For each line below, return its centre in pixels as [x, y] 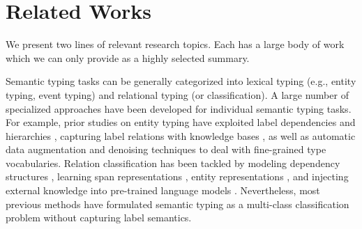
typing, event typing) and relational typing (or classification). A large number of [177, 94]
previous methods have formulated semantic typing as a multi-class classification [178, 204]
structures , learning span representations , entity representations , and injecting [177, 176]
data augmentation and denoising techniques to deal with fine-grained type [166, 149]
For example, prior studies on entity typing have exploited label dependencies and [181, 122]
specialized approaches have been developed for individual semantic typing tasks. [179, 108]
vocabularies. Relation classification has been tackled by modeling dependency [173, 163]
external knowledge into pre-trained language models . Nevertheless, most [163, 190]
